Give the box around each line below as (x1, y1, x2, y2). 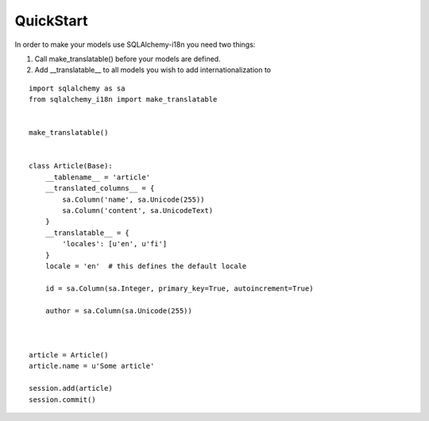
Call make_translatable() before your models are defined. (34, 54, 222, 64)
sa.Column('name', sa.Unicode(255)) (62, 195, 206, 204)
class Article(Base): (29, 161, 113, 171)
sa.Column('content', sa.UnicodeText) (62, 207, 214, 215)
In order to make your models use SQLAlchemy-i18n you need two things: (14, 40, 256, 49)
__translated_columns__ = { (44, 183, 155, 193)
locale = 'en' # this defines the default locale (44, 261, 247, 270)
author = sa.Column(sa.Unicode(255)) (44, 306, 192, 315)
